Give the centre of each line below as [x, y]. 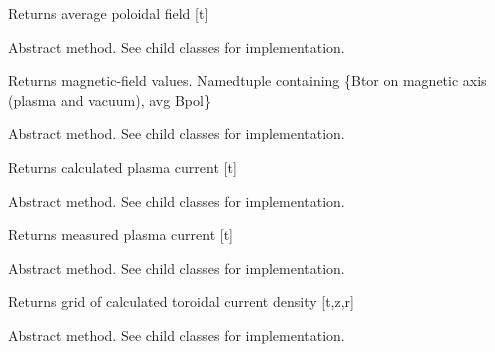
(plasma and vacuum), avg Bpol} [109, 99]
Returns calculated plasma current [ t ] [122, 166]
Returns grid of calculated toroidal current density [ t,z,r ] [181, 301]
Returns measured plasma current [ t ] [121, 234]
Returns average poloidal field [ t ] [108, 13]
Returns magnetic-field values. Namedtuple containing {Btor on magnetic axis [247, 80]
